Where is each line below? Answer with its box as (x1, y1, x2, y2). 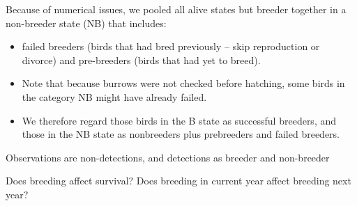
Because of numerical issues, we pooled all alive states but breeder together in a (6, 2, 347, 16)
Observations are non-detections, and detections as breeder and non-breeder (6, 150, 330, 164)
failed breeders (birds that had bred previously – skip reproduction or (22, 39, 320, 54)
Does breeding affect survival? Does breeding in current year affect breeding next (6, 173, 351, 188)
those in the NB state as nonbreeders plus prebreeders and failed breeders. (22, 127, 340, 141)
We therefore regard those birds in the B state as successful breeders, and (22, 113, 337, 127)
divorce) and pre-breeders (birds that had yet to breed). (22, 52, 261, 67)
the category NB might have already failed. (22, 89, 207, 104)
